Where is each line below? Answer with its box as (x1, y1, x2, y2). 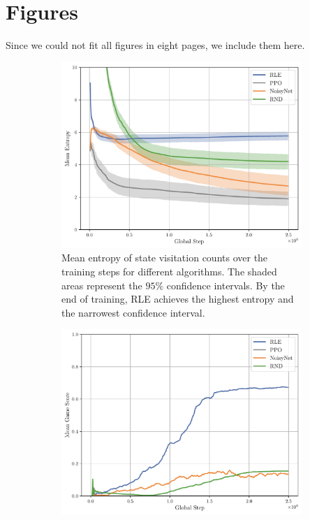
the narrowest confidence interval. (61, 305, 205, 319)
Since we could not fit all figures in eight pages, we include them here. (6, 38, 305, 52)
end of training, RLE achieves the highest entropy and (61, 291, 294, 306)
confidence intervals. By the (166, 277, 285, 292)
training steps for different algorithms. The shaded (61, 263, 277, 278)
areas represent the (61, 277, 142, 292)
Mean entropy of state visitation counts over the (61, 250, 268, 265)
